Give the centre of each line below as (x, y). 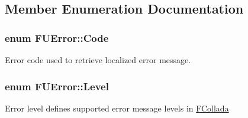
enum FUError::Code (57, 37)
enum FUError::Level (57, 86)
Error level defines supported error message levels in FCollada (117, 108)
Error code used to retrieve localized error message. (98, 60)
